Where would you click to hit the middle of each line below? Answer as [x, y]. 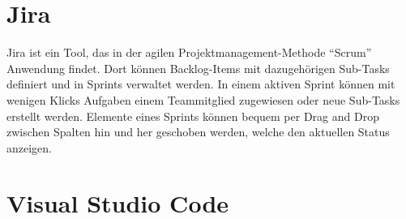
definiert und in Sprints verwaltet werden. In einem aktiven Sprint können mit [201, 84]
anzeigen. [29, 147]
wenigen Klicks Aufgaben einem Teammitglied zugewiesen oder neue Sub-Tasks [203, 99]
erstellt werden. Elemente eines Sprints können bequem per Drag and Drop [193, 116]
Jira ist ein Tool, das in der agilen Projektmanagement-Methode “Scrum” [189, 52]
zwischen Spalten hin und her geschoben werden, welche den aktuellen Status [198, 132]
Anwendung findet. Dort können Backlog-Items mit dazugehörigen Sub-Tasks [198, 68]
